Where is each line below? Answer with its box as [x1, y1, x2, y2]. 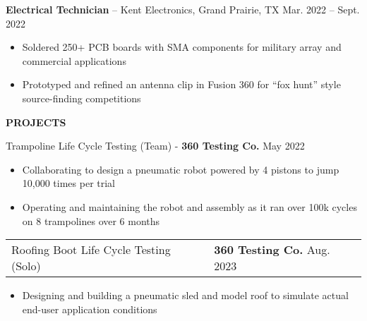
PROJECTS [6, 114, 66, 129]
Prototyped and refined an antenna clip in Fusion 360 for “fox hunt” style [22, 77, 341, 92]
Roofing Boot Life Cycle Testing [11, 241, 171, 258]
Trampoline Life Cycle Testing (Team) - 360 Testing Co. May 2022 [6, 138, 305, 153]
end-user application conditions [22, 301, 157, 316]
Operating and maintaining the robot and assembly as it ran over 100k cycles [22, 199, 357, 214]
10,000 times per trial [22, 176, 116, 190]
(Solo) [11, 258, 41, 274]
